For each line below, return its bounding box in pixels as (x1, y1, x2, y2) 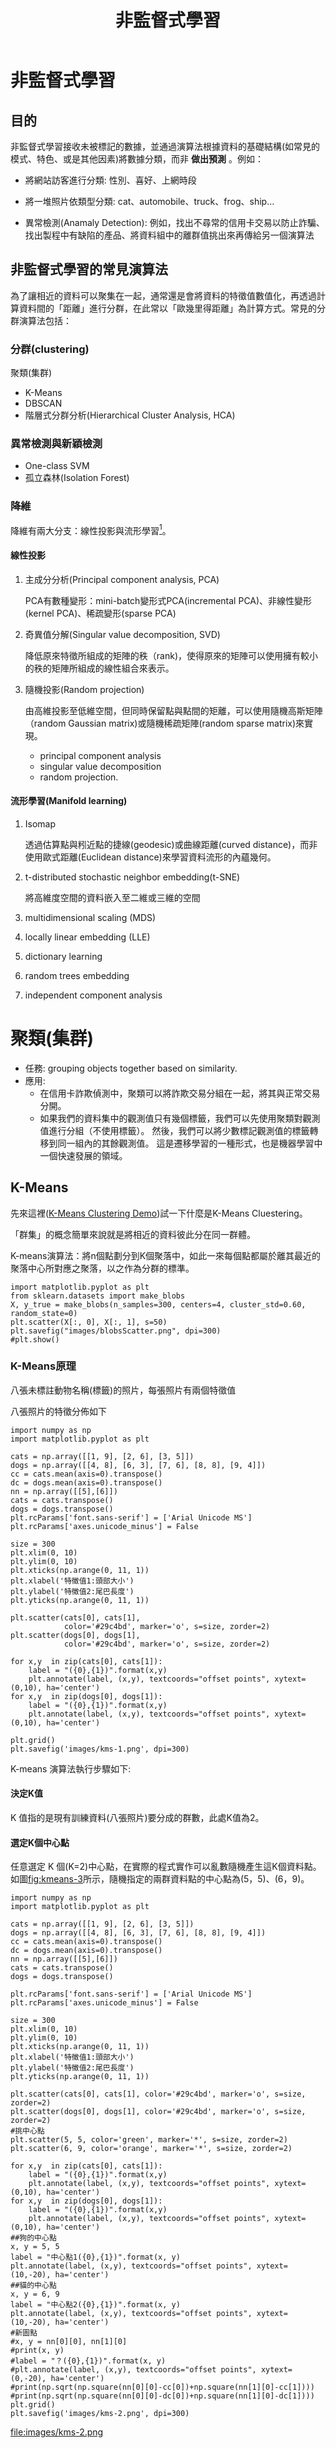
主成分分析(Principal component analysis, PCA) (24, 573, 220, 585)
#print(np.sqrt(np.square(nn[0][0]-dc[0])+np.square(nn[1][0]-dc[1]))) (10, 2391, 315, 2401)
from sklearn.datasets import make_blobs (10, 1291, 186, 1301)
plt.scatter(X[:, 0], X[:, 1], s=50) (10, 1317, 168, 1327)
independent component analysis (24, 989, 163, 1001)
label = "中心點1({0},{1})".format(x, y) (10, 2252, 181, 2263)
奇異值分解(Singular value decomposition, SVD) (24, 628, 221, 640)
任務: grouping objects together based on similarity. (24, 1062, 238, 1074)
